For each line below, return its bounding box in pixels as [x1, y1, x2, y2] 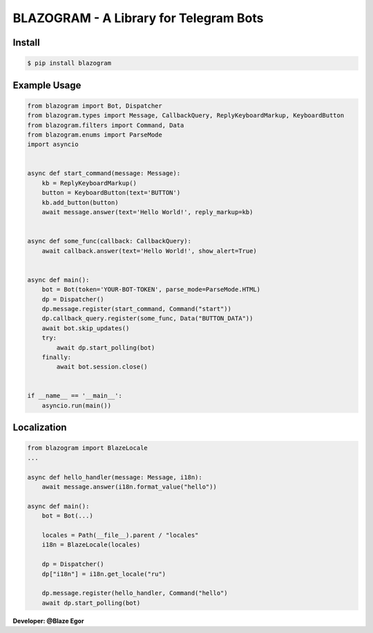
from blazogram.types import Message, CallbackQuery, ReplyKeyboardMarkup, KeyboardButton [27, 111, 345, 120]
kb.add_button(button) [41, 198, 119, 207]
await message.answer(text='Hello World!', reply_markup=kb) [41, 208, 254, 216]
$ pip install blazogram [27, 59, 112, 67]
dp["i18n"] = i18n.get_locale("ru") [41, 570, 166, 578]
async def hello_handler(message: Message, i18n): [27, 473, 203, 481]
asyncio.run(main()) [41, 401, 112, 409]
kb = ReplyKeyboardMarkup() [41, 179, 137, 187]
